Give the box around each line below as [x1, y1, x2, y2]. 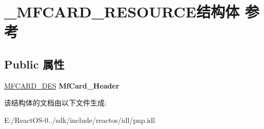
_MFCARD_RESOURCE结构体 [4, 1, 239, 22]
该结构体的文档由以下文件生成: [4, 97, 107, 108]
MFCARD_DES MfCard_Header [4, 80, 119, 91]
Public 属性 [4, 56, 65, 72]
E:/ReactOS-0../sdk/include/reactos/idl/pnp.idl [4, 114, 155, 125]
